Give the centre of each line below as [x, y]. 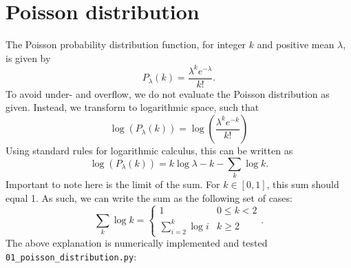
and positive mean [296, 44]
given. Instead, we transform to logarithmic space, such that [132, 107]
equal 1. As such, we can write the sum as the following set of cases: [149, 197]
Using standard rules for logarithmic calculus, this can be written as [149, 151]
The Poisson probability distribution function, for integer [126, 44]
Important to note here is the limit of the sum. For [113, 184]
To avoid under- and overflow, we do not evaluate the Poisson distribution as [168, 93]
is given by [28, 58]
